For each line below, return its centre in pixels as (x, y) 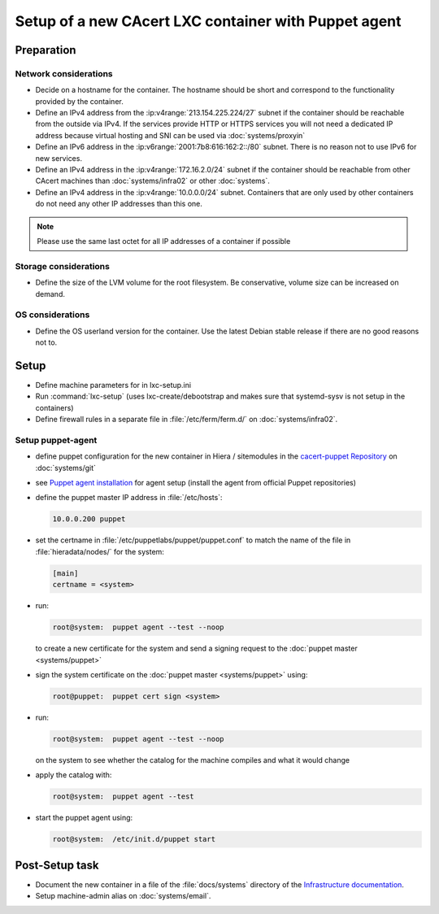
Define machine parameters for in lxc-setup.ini (113, 385)
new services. (59, 158)
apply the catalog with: (74, 775)
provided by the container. (79, 101)
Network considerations (64, 73)
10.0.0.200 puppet (89, 519)
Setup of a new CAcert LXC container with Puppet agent (208, 21)
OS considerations (52, 315)
